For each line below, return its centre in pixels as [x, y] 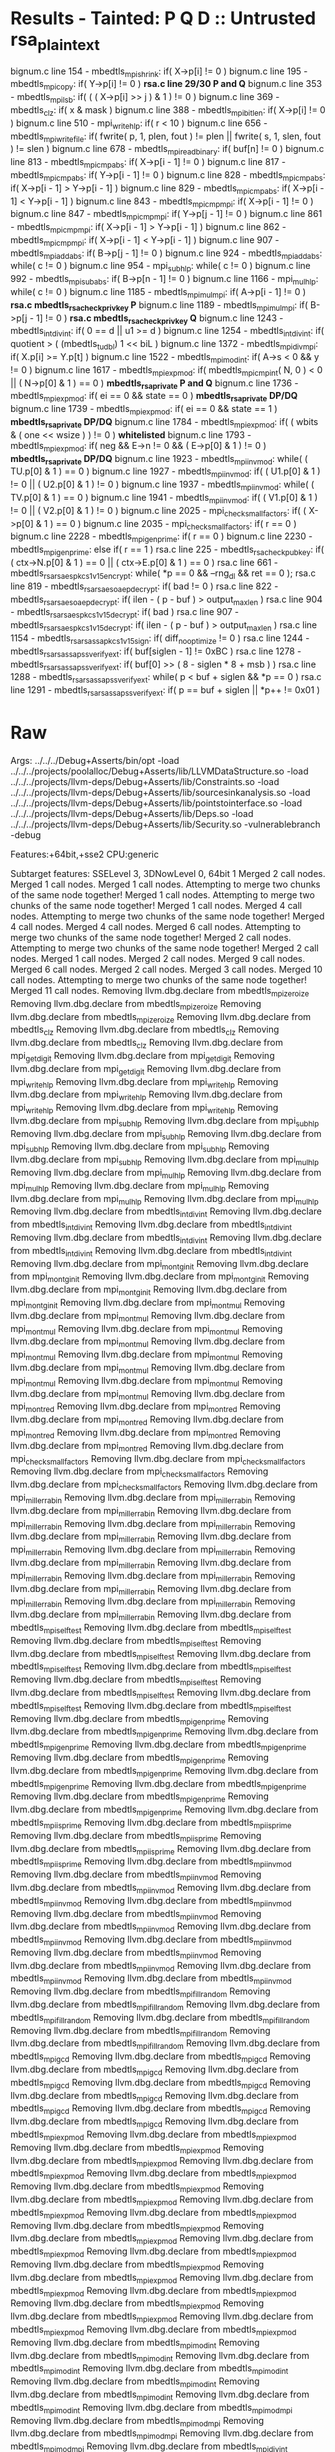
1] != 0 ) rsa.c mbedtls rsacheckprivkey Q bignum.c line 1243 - [160, 319]
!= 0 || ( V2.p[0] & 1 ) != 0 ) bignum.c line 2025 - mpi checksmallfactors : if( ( [158, 511]
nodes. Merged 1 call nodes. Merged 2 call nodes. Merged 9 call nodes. [158, 958]
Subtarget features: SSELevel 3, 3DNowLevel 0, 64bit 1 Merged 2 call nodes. [168, 873]
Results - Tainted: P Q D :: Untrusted [163, 18]
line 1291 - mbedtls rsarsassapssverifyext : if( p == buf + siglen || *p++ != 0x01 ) [165, 691]
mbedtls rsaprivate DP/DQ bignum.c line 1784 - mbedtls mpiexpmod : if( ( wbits [164, 423]
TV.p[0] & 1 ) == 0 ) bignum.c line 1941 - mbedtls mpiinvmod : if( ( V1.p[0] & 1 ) [164, 499]
